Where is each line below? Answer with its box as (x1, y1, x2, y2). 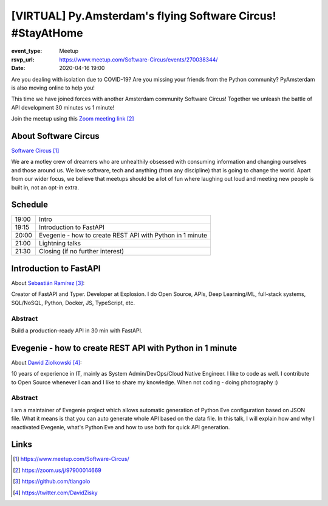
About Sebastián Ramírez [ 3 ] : (11, 279, 85, 286)
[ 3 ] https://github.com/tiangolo (13, 478, 91, 485)
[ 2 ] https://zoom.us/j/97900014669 (13, 466, 101, 474)
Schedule (11, 200, 49, 210)
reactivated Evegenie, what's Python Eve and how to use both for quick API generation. (11, 423, 230, 430)
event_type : (11, 47, 43, 55)
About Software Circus (11, 131, 100, 141)
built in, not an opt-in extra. (11, 183, 80, 191)
